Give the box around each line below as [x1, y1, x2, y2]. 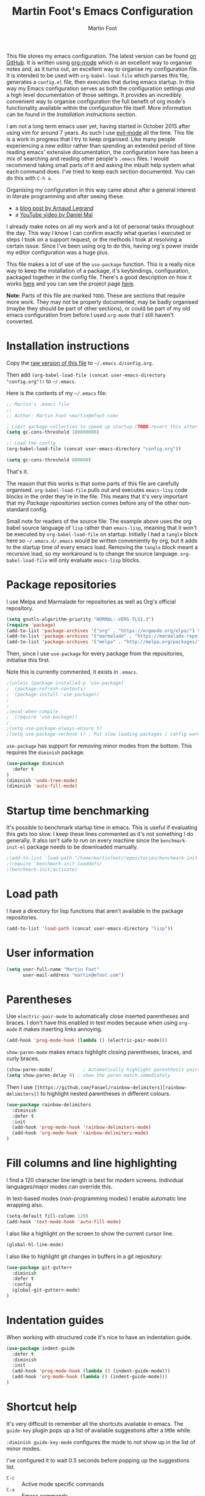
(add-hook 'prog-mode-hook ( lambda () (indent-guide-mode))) [12, 1368, 171, 1374]
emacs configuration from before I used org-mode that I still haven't [6, 311, 174, 318]
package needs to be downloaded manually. [27, 843, 138, 850]
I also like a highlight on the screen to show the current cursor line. [6, 1229, 174, 1237]
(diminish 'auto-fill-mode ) [6, 783, 78, 789]
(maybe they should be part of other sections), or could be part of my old [6, 304, 190, 312]
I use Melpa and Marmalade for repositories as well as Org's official [6, 598, 176, 605]
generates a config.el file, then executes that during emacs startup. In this [6, 78, 195, 85]
